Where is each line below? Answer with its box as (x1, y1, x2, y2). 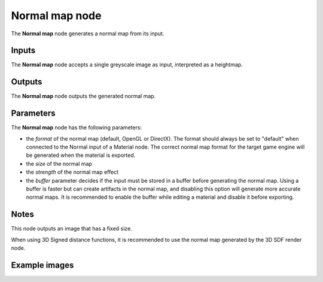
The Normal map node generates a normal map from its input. (11, 30, 164, 37)
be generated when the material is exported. (26, 151, 136, 159)
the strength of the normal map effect (26, 168, 119, 176)
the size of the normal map (26, 160, 93, 167)
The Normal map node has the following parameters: (11, 124, 142, 131)
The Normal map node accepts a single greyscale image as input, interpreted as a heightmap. (11, 61, 243, 68)
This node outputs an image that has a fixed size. (11, 225, 133, 232)
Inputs (11, 46, 36, 56)
